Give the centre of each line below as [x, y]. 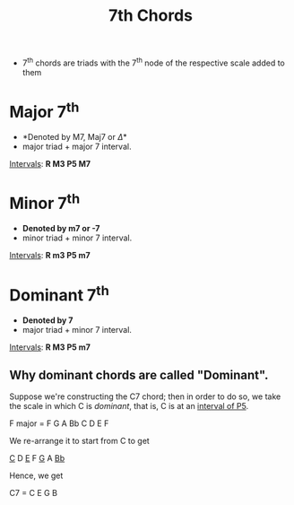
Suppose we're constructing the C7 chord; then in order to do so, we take [145, 396]
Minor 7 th [45, 202]
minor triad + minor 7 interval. [77, 238]
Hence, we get [36, 475]
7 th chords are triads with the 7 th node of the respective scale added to [153, 62]
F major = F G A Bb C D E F [59, 423]
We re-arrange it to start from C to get [79, 441]
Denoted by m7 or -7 [61, 229]
